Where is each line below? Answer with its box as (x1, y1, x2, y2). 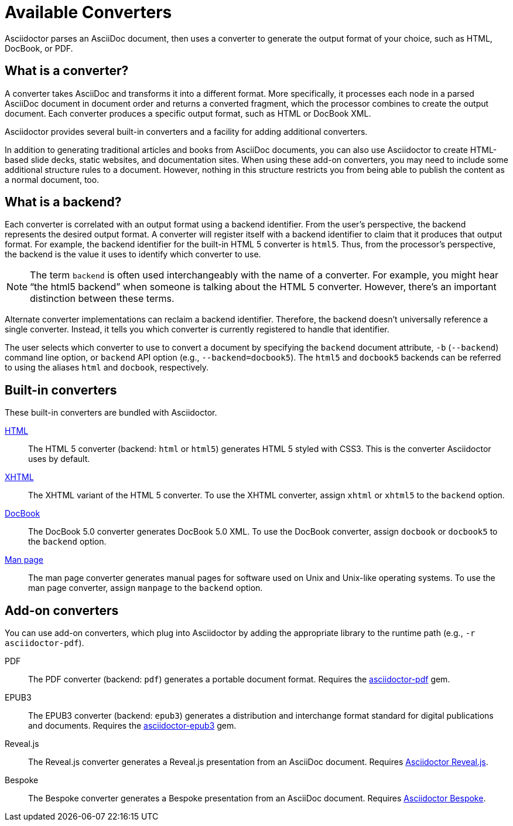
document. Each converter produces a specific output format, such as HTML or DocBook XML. (5, 108, 371, 118)
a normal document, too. (5, 174, 100, 185)
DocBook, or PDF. (5, 43, 73, 53)
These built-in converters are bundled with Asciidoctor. (5, 407, 217, 418)
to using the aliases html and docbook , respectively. (5, 362, 209, 373)
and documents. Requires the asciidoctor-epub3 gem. (28, 720, 237, 731)
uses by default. (28, 454, 90, 464)
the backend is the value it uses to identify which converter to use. (5, 249, 261, 260)
